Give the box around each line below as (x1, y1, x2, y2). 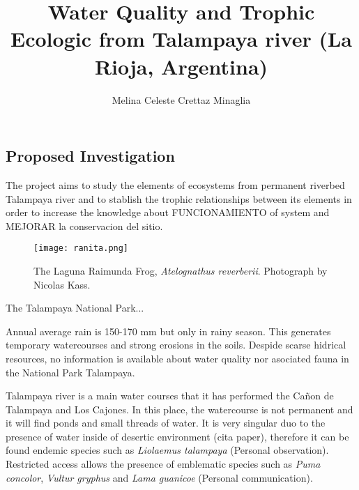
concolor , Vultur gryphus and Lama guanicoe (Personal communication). (6, 470, 313, 484)
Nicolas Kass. (33, 277, 91, 291)
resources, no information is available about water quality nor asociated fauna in (6, 351, 349, 365)
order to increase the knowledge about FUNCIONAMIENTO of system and (6, 205, 330, 220)
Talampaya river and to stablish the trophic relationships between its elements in (6, 191, 352, 206)
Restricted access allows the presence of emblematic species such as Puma (6, 457, 321, 471)
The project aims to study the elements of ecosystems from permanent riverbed (6, 177, 345, 192)
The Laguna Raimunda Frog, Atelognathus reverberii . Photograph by (33, 263, 328, 277)
